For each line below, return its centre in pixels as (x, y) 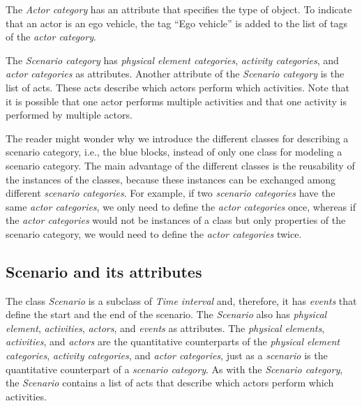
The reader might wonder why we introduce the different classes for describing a (177, 138)
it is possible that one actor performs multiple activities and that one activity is (176, 101)
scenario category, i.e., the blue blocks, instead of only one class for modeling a (174, 152)
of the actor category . (51, 37)
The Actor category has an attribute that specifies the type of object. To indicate (179, 9)
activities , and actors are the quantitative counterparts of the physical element (173, 341)
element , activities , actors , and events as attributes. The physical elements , (165, 328)
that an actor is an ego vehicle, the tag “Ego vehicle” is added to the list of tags (177, 23)
